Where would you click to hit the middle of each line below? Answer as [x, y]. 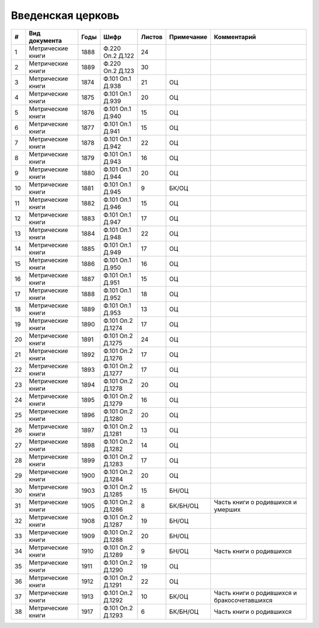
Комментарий [235, 37]
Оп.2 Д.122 [119, 55]
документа [45, 40]
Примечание [188, 37]
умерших [227, 509]
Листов [152, 37]
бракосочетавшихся [243, 600]
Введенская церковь [65, 15]
